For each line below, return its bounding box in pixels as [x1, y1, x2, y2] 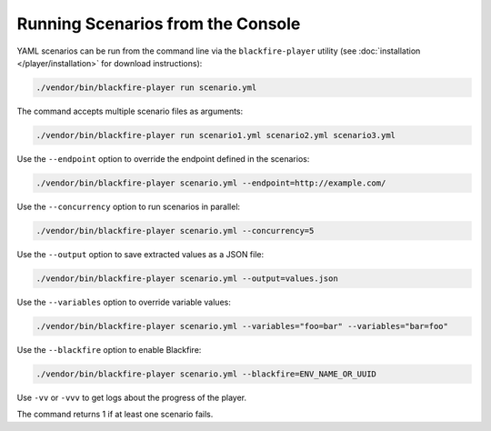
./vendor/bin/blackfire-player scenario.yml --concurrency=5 [35, 226, 315, 236]
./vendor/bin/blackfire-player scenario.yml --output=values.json [35, 273, 338, 284]
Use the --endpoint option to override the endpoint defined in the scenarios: [16, 153, 310, 164]
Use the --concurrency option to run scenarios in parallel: [16, 201, 241, 212]
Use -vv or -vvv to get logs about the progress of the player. [16, 392, 247, 403]
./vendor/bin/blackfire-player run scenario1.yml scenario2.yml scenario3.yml [35, 130, 396, 140]
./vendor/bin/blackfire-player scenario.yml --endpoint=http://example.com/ [35, 177, 386, 188]
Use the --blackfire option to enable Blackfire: [16, 344, 202, 355]
